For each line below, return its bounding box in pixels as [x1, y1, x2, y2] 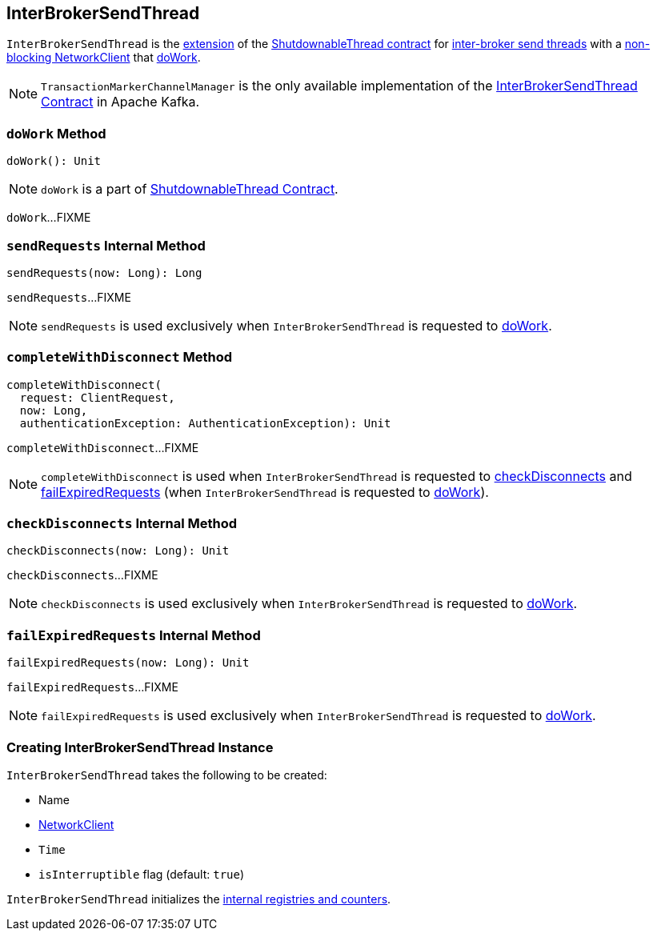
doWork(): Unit [6, 154, 102, 168]
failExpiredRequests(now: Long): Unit [6, 656, 250, 670]
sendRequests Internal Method [6, 237, 206, 254]
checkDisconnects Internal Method [6, 515, 238, 532]
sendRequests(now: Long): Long [6, 266, 202, 279]
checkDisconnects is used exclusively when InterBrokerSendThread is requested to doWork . [41, 595, 578, 612]
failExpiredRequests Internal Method [6, 627, 261, 643]
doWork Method [6, 125, 106, 142]
